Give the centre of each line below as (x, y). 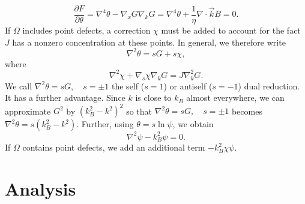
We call (19, 85)
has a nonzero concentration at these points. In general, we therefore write (149, 42)
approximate (28, 111)
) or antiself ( (188, 85)
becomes (247, 111)
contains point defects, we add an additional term (114, 147)
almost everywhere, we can (235, 97)
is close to (153, 97)
